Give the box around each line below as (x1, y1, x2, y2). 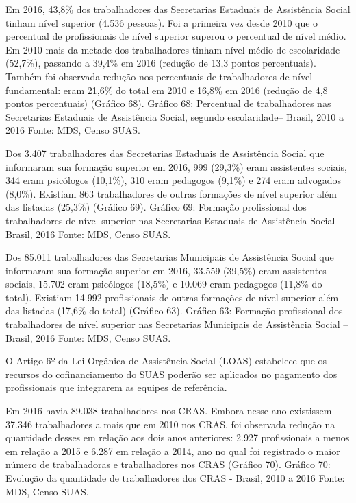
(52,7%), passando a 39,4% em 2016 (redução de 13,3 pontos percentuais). (5, 56, 316, 70)
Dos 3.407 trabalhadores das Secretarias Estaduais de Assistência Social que (5, 145, 325, 160)
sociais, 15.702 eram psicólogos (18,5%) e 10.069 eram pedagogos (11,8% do (5, 277, 322, 291)
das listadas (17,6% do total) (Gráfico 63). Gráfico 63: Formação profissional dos (5, 303, 343, 318)
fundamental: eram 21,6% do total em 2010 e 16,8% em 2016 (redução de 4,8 (5, 82, 328, 97)
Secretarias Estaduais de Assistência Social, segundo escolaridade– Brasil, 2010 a (5, 109, 344, 124)
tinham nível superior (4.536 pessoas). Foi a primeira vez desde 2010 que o (5, 15, 318, 30)
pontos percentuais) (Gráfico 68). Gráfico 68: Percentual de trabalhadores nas (5, 96, 331, 110)
